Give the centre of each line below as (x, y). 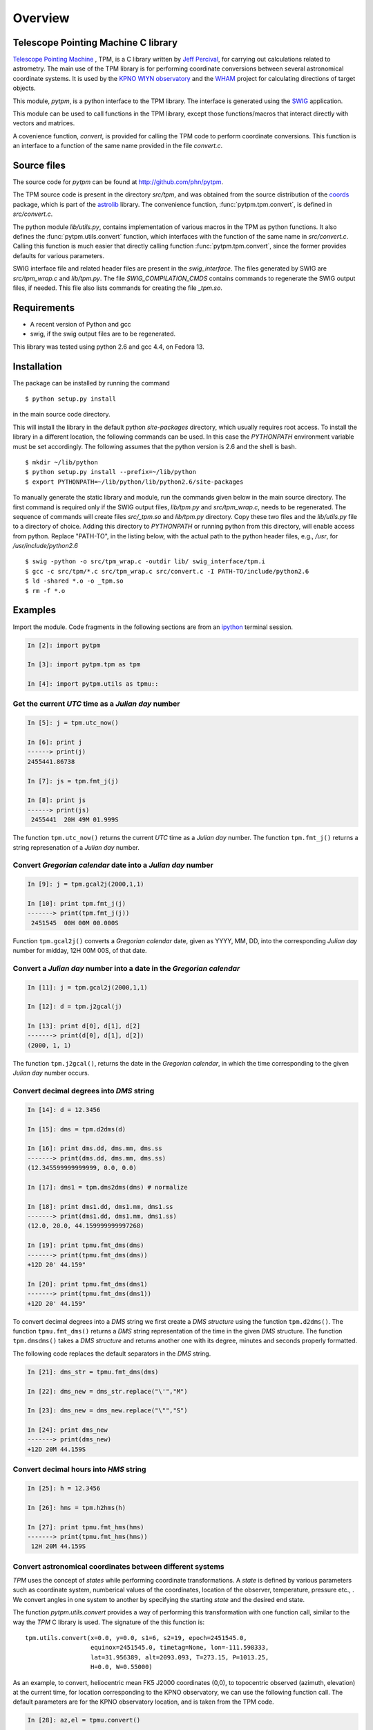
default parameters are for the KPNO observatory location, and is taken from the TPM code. (143, 1702)
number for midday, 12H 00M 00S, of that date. (80, 950)
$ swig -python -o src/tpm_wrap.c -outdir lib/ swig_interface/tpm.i (145, 562)
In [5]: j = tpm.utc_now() (73, 723)
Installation (37, 366)
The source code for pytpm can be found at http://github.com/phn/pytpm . (118, 182)
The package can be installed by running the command (92, 383)
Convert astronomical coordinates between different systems (118, 1566)
